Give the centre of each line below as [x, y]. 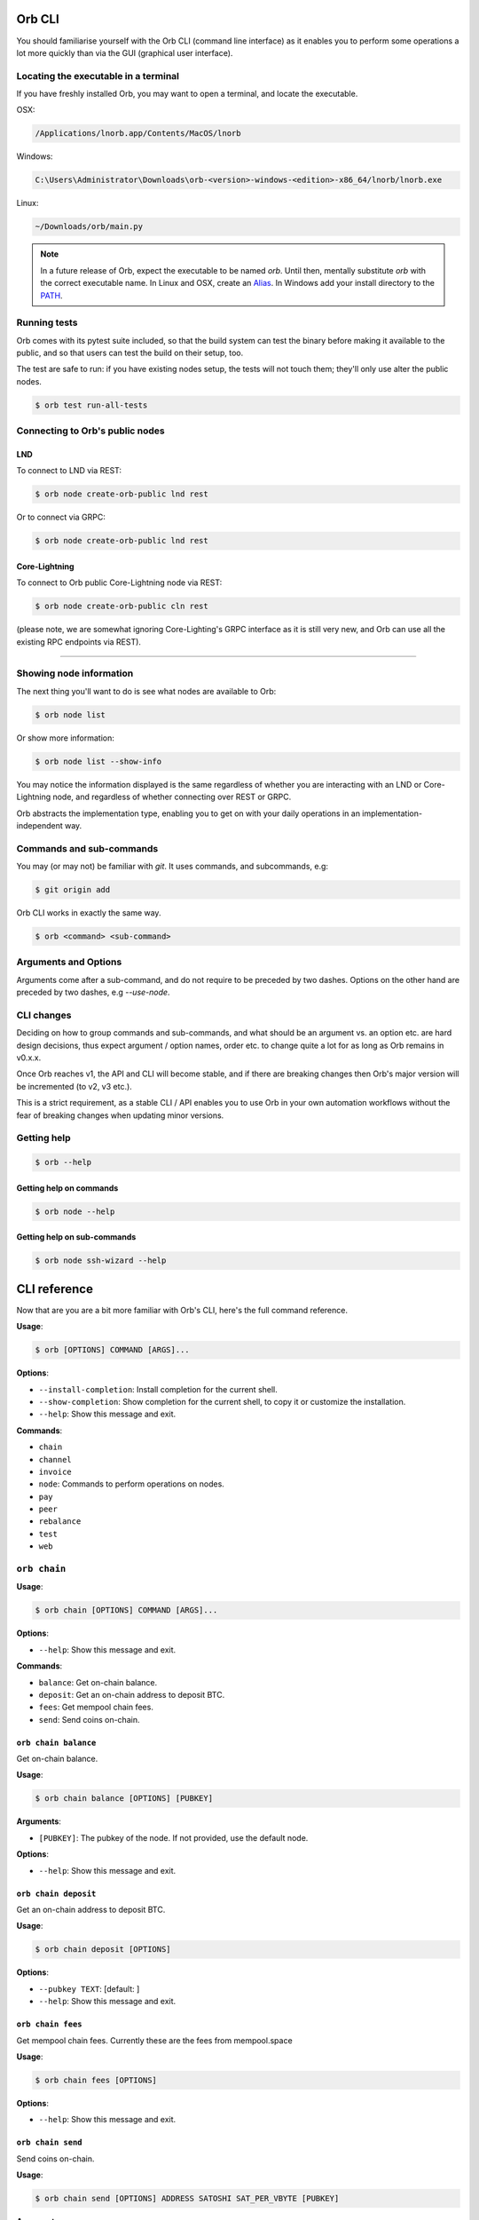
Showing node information [75, 673]
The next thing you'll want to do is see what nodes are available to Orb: [146, 691]
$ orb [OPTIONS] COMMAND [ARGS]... [112, 1350]
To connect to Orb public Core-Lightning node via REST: [119, 583]
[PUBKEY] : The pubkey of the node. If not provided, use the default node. [173, 1837]
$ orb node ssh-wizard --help [101, 1261]
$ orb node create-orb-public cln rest [122, 607]
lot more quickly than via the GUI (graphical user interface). [125, 52]
